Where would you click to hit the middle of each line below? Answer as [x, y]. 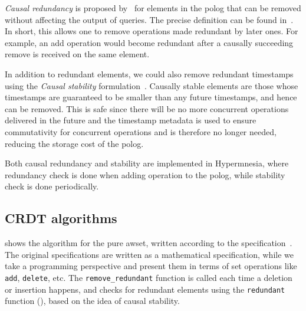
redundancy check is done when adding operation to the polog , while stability [145, 174]
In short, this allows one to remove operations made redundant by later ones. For [152, 31]
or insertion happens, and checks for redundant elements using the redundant [145, 289]
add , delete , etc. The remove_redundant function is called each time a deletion [149, 277]
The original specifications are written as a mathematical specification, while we [149, 254]
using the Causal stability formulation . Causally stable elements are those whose [152, 85]
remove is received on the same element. [77, 54]
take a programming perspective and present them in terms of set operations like [151, 266]
